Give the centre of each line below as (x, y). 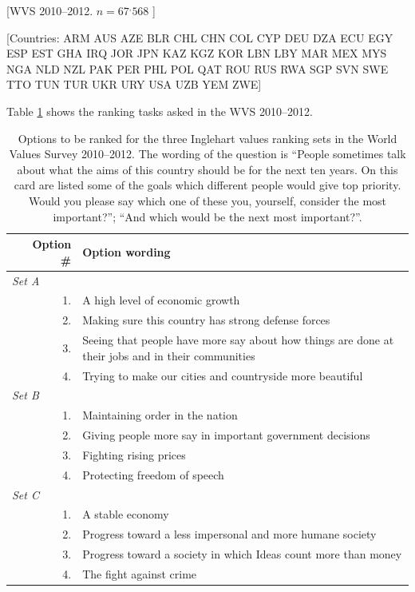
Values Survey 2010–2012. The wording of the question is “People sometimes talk (207, 154)
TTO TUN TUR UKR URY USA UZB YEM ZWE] (134, 84)
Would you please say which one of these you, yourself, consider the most (207, 200)
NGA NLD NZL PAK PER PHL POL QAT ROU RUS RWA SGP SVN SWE (198, 68)
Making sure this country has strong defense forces (206, 320)
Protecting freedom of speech (153, 474)
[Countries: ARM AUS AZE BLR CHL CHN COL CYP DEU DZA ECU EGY (200, 37)
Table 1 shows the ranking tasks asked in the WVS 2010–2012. (160, 111)
